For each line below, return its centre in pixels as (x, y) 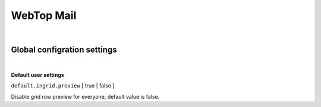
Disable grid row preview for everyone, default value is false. (85, 96)
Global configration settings (64, 50)
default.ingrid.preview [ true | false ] (63, 86)
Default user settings (38, 74)
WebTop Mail (44, 15)
